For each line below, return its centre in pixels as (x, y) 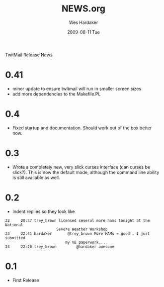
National (14, 225)
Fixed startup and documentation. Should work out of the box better (82, 128)
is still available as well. (36, 178)
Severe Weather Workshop (82, 229)
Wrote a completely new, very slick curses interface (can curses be (81, 167)
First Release (26, 280)
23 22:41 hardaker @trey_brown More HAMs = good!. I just (78, 234)
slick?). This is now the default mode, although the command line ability (86, 172)
